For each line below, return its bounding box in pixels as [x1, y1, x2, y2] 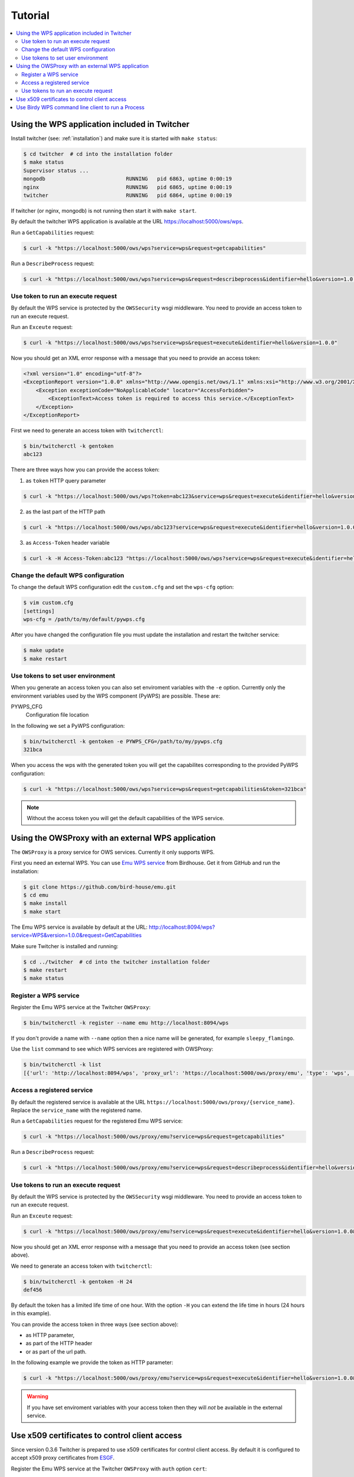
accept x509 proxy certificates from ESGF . [11, 1454, 115, 1462]
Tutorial [11, 9, 50, 22]
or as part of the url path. [25, 1348, 87, 1355]
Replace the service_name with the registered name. [11, 1107, 143, 1114]
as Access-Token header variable [25, 539, 110, 546]
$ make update [23, 647, 64, 654]
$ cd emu [23, 892, 49, 899]
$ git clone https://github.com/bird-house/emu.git [23, 883, 176, 890]
